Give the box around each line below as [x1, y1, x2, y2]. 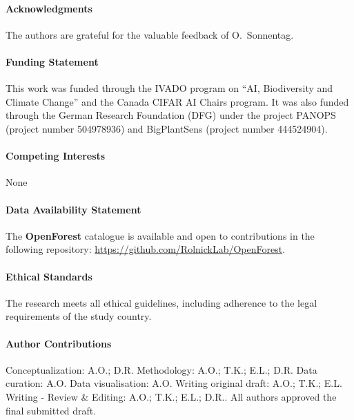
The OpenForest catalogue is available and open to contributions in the [6, 228, 315, 242]
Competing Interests [6, 149, 106, 163]
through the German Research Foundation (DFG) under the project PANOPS [6, 108, 336, 122]
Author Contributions [6, 336, 112, 350]
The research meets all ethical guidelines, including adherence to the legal [6, 295, 317, 309]
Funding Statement [6, 54, 99, 68]
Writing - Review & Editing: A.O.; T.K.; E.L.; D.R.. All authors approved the [6, 389, 337, 403]
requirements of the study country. [6, 309, 152, 323]
